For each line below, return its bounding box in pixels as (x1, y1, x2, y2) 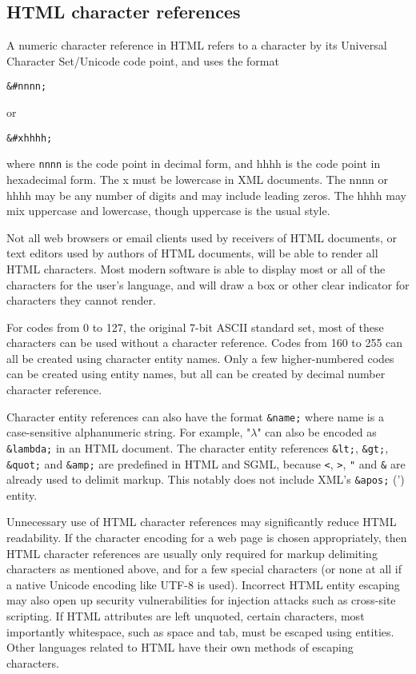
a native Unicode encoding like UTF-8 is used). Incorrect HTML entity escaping (6, 576, 400, 592)
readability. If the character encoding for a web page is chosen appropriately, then (6, 529, 407, 546)
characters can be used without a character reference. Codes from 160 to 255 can (6, 334, 403, 351)
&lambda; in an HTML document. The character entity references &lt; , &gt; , (6, 439, 389, 456)
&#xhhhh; (6, 132, 53, 144)
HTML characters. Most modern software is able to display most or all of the (6, 260, 386, 277)
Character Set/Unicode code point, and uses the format (6, 52, 279, 69)
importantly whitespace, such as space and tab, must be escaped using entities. (6, 623, 394, 640)
